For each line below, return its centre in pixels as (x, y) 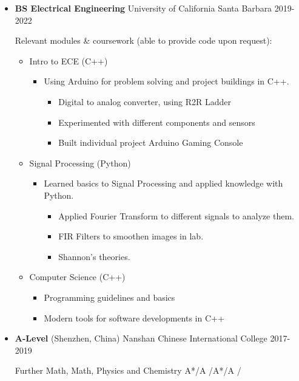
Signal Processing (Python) (80, 163)
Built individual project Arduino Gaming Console (151, 142)
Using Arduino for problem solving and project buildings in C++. (166, 81)
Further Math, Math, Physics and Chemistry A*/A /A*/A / (128, 370)
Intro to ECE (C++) (69, 60)
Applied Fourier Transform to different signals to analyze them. (176, 215)
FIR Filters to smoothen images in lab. (131, 236)
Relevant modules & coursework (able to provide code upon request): (143, 40)
